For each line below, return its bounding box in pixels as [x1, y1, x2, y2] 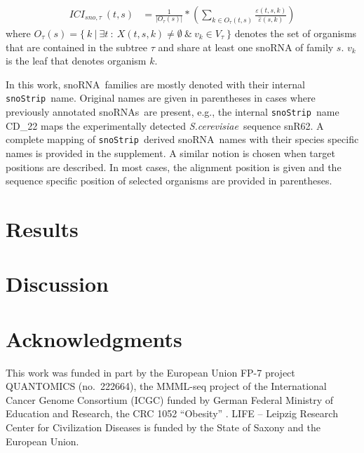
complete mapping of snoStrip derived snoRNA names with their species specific [6, 132, 359, 147]
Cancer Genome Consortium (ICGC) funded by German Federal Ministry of [6, 392, 334, 407]
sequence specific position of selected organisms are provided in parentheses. [6, 173, 332, 188]
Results [6, 214, 79, 243]
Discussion [6, 269, 109, 298]
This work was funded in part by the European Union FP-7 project [6, 365, 295, 379]
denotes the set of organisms [234, 26, 357, 41]
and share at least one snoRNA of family [158, 39, 334, 54]
